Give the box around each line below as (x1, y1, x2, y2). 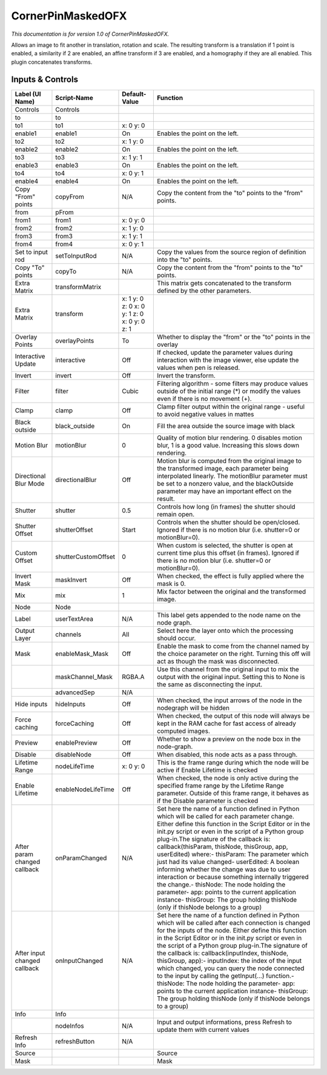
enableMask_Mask (55, 649, 109, 658)
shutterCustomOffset (55, 552, 115, 561)
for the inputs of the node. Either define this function (156, 926, 307, 934)
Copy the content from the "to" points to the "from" (156, 189, 303, 197)
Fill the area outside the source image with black (156, 421, 295, 430)
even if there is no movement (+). (156, 394, 252, 403)
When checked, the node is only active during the (156, 774, 299, 782)
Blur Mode (15, 479, 45, 487)
